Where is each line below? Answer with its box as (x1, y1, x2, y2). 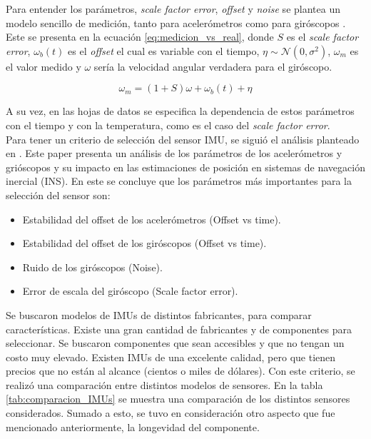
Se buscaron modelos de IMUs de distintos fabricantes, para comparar (6, 307, 312, 322)
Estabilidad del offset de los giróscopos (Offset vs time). (22, 236, 267, 251)
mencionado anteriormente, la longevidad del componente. (6, 419, 260, 434)
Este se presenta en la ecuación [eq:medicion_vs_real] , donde (6, 29, 274, 44)
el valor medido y (6, 59, 81, 74)
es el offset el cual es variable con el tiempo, (68, 43, 260, 58)
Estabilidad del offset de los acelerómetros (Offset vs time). (22, 211, 281, 226)
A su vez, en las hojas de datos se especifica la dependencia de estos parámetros (6, 104, 355, 118)
